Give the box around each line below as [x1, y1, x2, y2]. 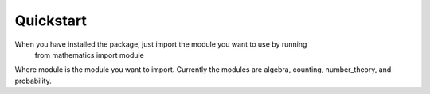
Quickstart [14, 12, 88, 29]
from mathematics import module [34, 50, 145, 59]
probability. [14, 76, 52, 85]
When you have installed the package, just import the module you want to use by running [14, 39, 307, 49]
